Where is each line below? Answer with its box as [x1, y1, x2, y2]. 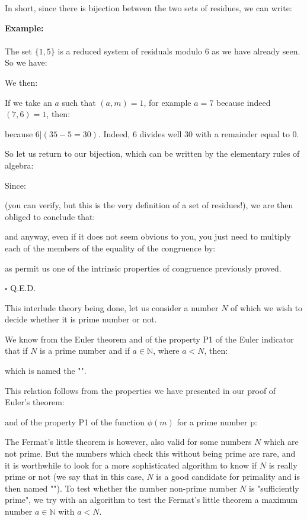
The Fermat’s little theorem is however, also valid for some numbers [5, 435, 252, 448]
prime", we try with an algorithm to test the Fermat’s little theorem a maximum [5, 493, 298, 506]
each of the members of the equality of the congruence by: [5, 241, 216, 254]
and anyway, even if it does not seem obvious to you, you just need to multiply [5, 230, 291, 243]
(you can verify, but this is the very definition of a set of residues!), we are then [5, 199, 293, 211]
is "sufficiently [249, 482, 299, 494]
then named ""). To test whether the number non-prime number [5, 482, 237, 494]
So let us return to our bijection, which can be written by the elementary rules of [5, 147, 300, 160]
